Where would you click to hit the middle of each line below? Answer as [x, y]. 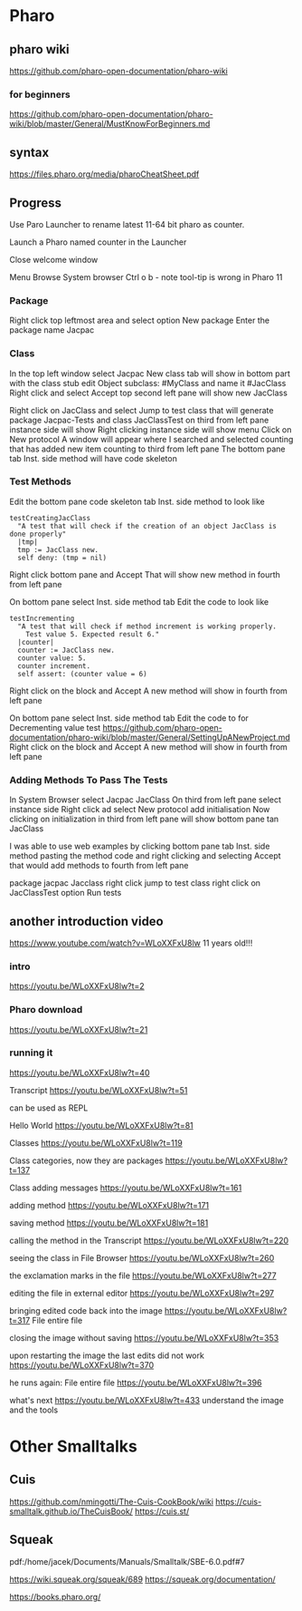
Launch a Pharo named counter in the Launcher [98, 242]
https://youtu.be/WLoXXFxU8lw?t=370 [82, 1364]
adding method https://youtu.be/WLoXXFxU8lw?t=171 [109, 1205]
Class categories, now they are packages [86, 1160]
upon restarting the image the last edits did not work [107, 1355]
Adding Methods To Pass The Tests [89, 780]
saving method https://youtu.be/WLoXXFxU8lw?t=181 [109, 1223]
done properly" [38, 534]
